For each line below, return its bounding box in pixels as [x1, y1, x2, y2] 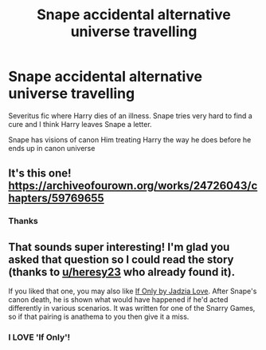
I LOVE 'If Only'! [8, 332, 71, 343]
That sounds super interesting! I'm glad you [8, 240, 230, 253]
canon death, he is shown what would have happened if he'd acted [8, 295, 229, 304]
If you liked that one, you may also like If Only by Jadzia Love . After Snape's [8, 286, 257, 296]
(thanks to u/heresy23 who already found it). [8, 265, 236, 279]
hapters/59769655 [8, 192, 105, 205]
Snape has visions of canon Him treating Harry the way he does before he [8, 134, 252, 145]
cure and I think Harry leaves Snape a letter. [8, 119, 153, 129]
